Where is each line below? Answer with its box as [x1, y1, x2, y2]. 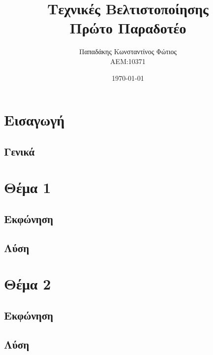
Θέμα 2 [4, 274, 51, 294]
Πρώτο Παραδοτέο [69, 18, 186, 38]
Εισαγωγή [4, 110, 65, 130]
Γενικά [4, 143, 35, 159]
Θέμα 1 [4, 177, 51, 197]
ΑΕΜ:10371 [110, 56, 146, 66]
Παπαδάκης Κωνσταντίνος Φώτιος [79, 46, 177, 57]
